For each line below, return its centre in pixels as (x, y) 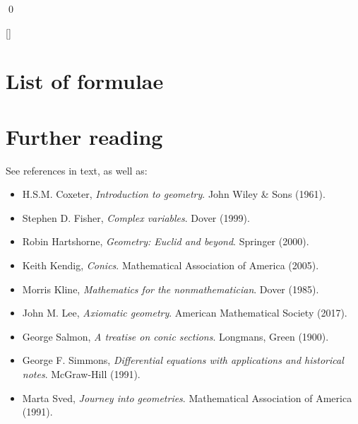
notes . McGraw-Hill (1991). (81, 374)
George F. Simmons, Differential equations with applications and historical (183, 360)
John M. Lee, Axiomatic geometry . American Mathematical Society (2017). (185, 313)
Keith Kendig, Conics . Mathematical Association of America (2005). (171, 265)
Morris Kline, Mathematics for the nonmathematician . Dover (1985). (171, 289)
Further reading (84, 136)
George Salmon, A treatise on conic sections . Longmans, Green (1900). (175, 336)
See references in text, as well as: (77, 170)
